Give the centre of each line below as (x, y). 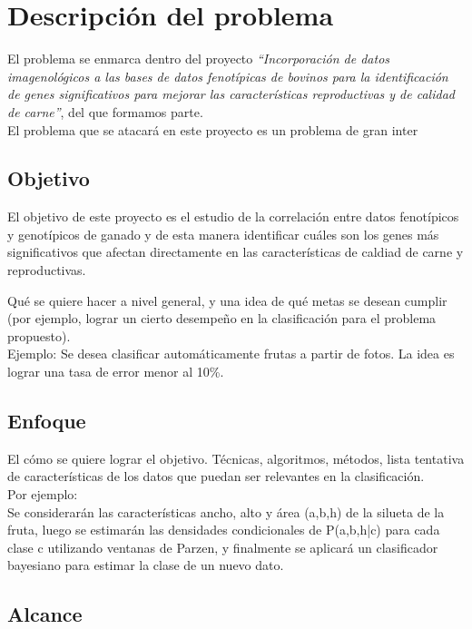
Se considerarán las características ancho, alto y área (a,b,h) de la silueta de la (226, 511)
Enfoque (47, 421)
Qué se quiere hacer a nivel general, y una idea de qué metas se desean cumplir (227, 300)
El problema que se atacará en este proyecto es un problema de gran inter (213, 129)
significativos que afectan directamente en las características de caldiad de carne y (236, 252)
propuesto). (39, 335)
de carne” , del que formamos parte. (105, 111)
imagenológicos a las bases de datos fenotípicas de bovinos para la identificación (228, 76)
